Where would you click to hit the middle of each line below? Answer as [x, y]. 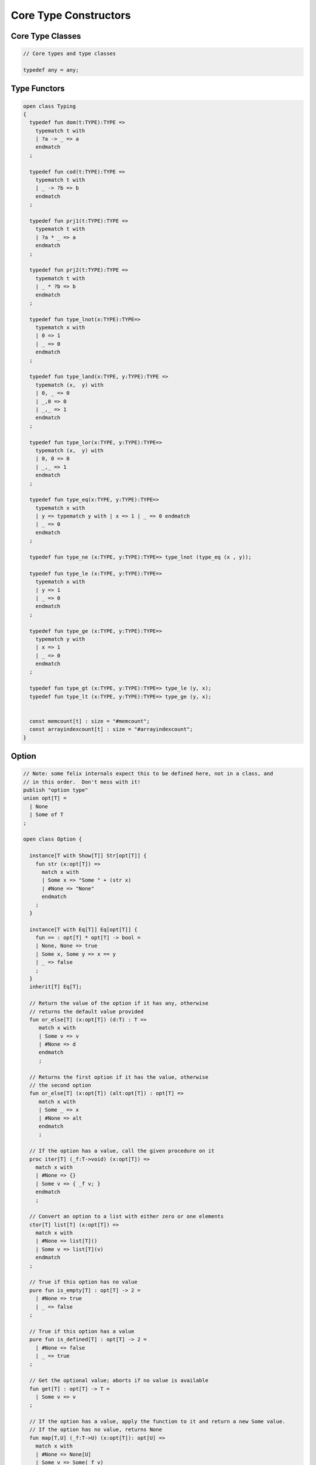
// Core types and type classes [70, 54]
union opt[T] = [45, 798]
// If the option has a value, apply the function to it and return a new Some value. [158, 1422]
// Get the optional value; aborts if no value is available [119, 1381]
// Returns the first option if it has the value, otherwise [119, 1077]
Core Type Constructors [71, 15]
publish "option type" [56, 790]
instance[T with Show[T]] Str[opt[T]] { [88, 856]
